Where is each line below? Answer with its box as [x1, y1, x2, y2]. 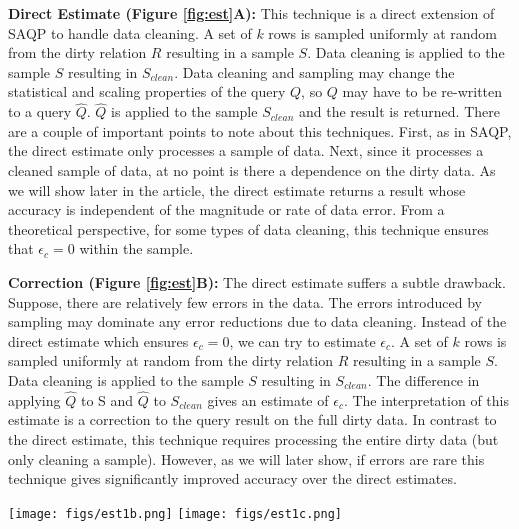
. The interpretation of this [343, 389, 509, 410]
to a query [8, 101, 72, 122]
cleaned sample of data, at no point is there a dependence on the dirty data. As [8, 159, 496, 180]
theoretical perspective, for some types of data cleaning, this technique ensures [8, 218, 489, 239]
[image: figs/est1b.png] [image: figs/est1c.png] [8, 506, 342, 521]
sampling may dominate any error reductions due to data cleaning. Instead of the [8, 311, 507, 332]
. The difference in [367, 369, 480, 390]
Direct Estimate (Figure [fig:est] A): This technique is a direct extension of [8, 3, 495, 23]
